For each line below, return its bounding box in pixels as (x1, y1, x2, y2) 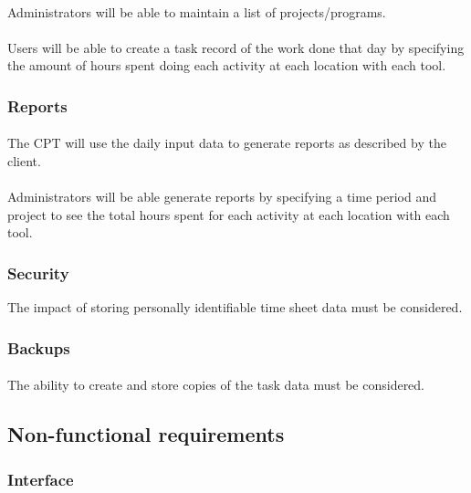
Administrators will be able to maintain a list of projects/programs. (7, 2, 386, 21)
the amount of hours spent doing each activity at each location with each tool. (7, 56, 446, 75)
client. (7, 152, 41, 170)
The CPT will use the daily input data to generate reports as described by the (7, 133, 446, 152)
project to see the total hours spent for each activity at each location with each (7, 205, 450, 224)
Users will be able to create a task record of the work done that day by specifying (7, 37, 465, 57)
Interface (7, 467, 74, 490)
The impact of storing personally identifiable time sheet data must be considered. (7, 298, 463, 317)
